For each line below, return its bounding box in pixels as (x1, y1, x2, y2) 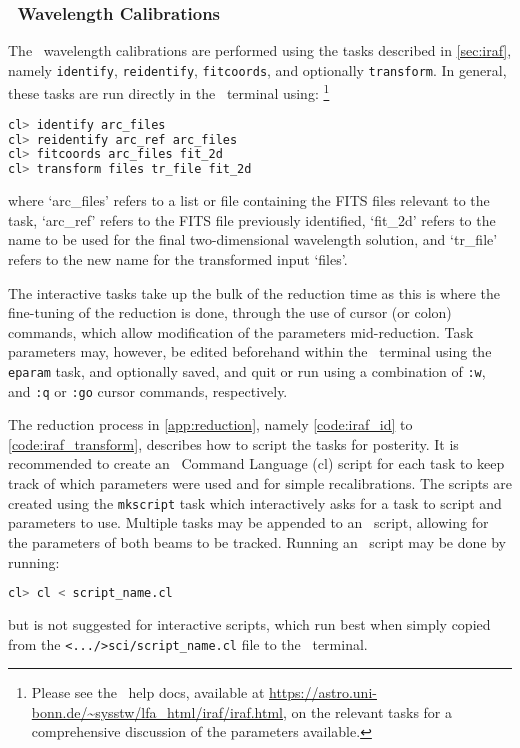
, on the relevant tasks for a (283, 701, 452, 722)
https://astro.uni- (269, 682, 377, 703)
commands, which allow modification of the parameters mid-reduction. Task (8, 321, 474, 342)
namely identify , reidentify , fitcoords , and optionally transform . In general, (8, 59, 507, 80)
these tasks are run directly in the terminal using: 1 (8, 80, 330, 104)
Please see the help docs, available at (31, 682, 265, 703)
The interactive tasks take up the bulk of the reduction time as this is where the (8, 282, 501, 303)
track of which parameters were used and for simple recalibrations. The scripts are (8, 473, 512, 494)
